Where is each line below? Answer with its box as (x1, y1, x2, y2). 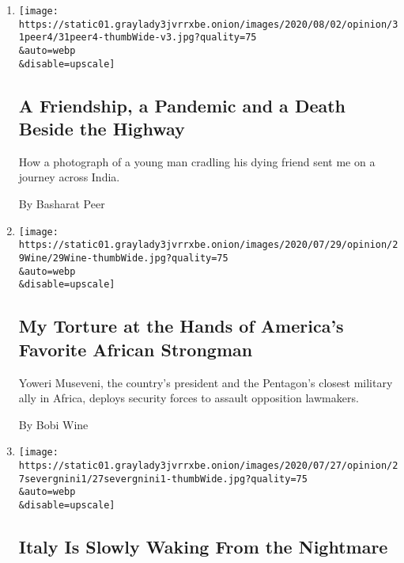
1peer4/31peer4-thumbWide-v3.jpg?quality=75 (18, 32, 257, 44)
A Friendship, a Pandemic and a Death (18, 93, 346, 117)
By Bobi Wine (18, 416, 89, 432)
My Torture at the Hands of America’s (18, 314, 344, 338)
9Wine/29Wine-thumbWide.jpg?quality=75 (18, 252, 228, 264)
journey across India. (18, 169, 120, 185)
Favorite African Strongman (18, 337, 253, 361)
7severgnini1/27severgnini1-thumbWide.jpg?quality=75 (18, 473, 308, 485)
